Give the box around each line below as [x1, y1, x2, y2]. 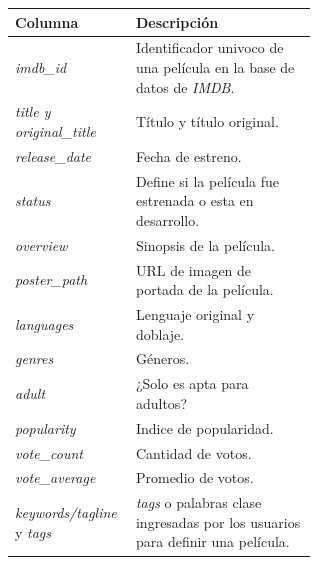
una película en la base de [135, 56, 295, 77]
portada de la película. [135, 279, 274, 300]
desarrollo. [135, 209, 200, 230]
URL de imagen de [135, 259, 252, 280]
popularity [15, 417, 76, 438]
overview [15, 234, 68, 255]
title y [15, 101, 51, 122]
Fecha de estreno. [135, 145, 242, 166]
